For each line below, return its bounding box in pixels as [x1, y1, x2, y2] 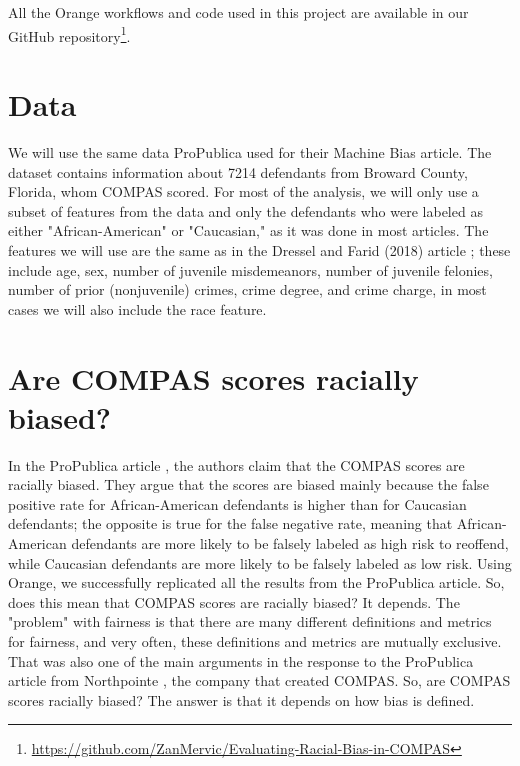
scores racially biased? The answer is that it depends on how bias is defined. [8, 689, 475, 710]
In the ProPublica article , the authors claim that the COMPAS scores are [8, 454, 465, 475]
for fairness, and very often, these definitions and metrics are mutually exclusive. [8, 630, 502, 651]
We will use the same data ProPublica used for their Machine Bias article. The [8, 141, 492, 162]
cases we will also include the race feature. [8, 298, 267, 319]
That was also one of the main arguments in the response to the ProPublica [8, 650, 474, 671]
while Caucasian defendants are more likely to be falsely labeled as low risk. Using [8, 552, 512, 573]
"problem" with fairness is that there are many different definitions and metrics [8, 611, 492, 632]
